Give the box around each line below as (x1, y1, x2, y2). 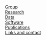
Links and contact (5, 30, 41, 35)
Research (5, 9, 24, 15)
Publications (5, 25, 30, 30)
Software (5, 19, 23, 25)
